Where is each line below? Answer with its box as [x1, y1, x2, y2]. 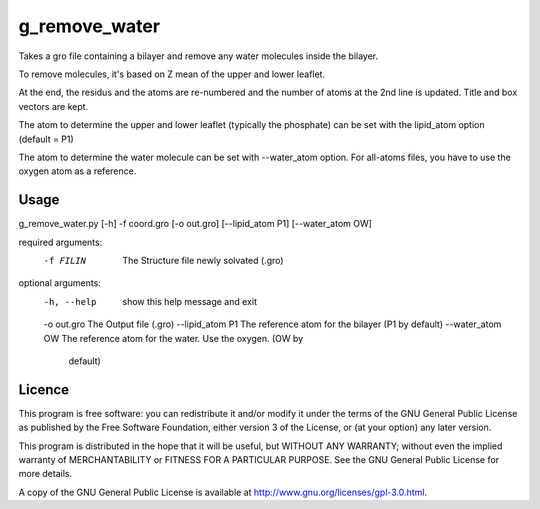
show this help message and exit [122, 295, 257, 307]
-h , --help [43, 296, 97, 307]
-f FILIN [43, 255, 87, 266]
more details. [18, 468, 73, 480]
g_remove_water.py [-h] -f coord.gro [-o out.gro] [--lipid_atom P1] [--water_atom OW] [18, 218, 372, 230]
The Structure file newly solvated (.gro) [122, 254, 284, 266]
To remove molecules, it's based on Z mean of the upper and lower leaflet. [18, 68, 325, 80]
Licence [18, 381, 70, 398]
